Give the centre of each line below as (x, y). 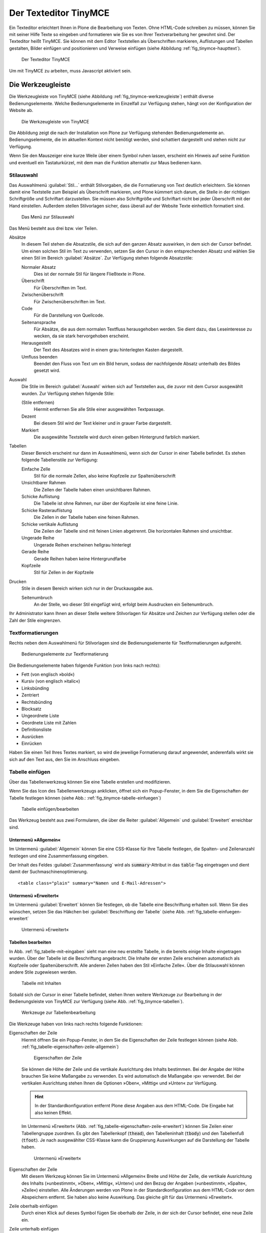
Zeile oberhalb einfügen (33, 1206)
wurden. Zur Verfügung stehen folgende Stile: (68, 393)
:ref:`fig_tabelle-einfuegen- (214, 911)
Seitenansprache (39, 322)
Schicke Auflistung (41, 497)
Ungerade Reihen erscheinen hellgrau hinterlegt (83, 544)
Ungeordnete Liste (40, 716)
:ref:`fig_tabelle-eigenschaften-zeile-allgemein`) (70, 1047)
